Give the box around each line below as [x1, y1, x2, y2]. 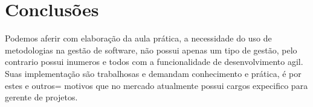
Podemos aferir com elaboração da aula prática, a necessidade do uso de [5, 32, 272, 44]
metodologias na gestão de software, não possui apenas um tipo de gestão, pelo [5, 43, 297, 56]
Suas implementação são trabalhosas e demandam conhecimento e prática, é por [5, 67, 302, 79]
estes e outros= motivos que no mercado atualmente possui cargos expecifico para [5, 79, 308, 91]
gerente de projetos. [5, 91, 78, 103]
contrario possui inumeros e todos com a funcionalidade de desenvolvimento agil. [5, 55, 303, 68]
